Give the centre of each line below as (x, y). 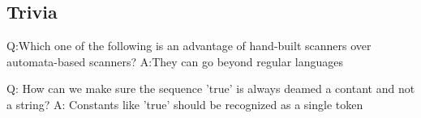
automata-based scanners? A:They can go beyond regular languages (175, 61)
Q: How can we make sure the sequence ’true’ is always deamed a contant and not (211, 88)
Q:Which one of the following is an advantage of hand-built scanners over (189, 46)
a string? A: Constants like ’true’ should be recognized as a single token (185, 104)
